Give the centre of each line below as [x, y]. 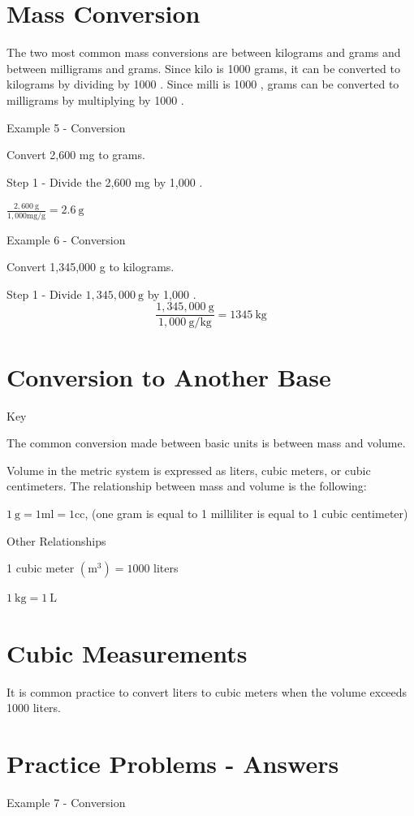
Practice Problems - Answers [173, 764]
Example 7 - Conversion [66, 803]
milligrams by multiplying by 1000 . [95, 99]
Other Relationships [56, 540]
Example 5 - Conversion [66, 127]
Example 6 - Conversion [66, 239]
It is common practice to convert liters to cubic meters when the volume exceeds [207, 691]
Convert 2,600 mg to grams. [76, 155]
